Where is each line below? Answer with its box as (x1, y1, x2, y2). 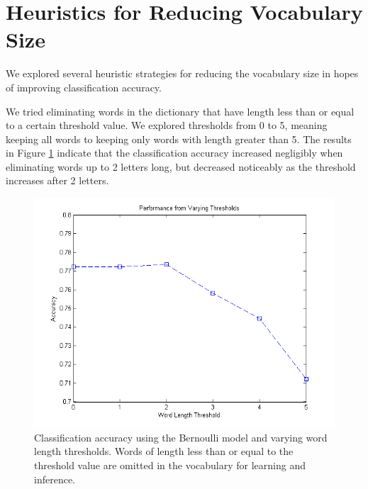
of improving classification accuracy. (6, 79, 162, 94)
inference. (34, 471, 75, 486)
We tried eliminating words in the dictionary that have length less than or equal (6, 103, 355, 118)
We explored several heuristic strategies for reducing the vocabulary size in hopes (6, 66, 359, 81)
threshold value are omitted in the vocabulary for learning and (34, 458, 306, 473)
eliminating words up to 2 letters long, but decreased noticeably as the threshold (6, 159, 356, 174)
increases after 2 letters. (6, 173, 109, 188)
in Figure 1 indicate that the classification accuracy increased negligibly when (6, 145, 343, 160)
